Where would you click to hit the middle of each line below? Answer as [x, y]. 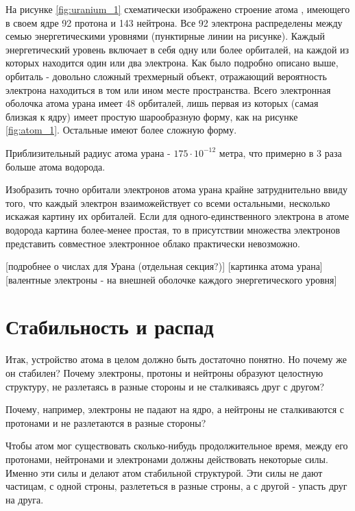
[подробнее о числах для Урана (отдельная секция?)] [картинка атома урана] [164, 266]
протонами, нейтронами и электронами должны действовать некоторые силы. [167, 459]
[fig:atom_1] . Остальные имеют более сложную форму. [121, 130]
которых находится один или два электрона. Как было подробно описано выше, [172, 63]
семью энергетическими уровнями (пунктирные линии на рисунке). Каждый [165, 36]
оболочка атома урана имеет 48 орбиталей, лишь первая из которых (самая [162, 103]
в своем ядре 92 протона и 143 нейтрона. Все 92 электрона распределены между [174, 22]
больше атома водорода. [56, 166]
